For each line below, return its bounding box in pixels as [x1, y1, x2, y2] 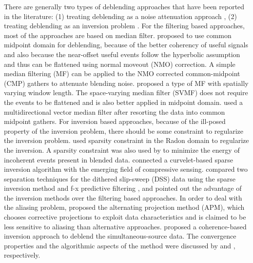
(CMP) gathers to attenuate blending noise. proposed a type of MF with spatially [4, 78, 249, 88]
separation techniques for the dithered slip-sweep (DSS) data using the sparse [4, 173, 235, 183]
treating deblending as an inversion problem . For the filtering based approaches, [4, 20, 245, 31]
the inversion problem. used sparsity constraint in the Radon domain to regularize [4, 135, 249, 145]
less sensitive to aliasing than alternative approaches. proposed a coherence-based [4, 221, 247, 231]
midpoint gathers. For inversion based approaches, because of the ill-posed [4, 116, 226, 126]
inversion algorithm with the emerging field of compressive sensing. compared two [4, 164, 248, 174]
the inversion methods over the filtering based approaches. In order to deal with [4, 192, 242, 202]
